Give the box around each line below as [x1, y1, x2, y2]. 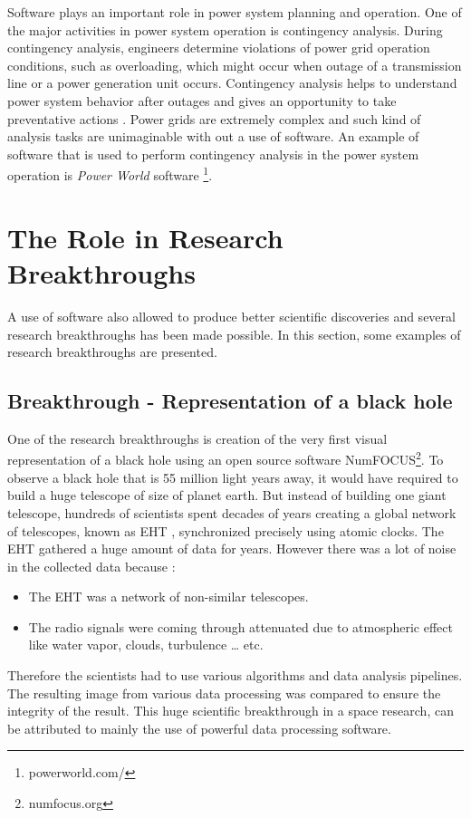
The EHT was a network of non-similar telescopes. [28, 587, 309, 606]
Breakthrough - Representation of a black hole [7, 387, 453, 415]
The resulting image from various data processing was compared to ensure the [7, 683, 441, 702]
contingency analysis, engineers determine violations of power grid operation [7, 38, 430, 57]
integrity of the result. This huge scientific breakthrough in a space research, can [7, 701, 454, 720]
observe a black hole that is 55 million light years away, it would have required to [7, 467, 458, 486]
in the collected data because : [7, 556, 176, 575]
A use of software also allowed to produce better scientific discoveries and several [7, 306, 456, 325]
